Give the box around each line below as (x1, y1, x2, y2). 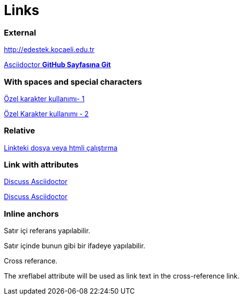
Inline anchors (4, 208, 59, 219)
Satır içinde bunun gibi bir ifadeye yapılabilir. (4, 242, 145, 250)
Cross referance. (4, 257, 58, 265)
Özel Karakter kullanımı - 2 (4, 109, 89, 118)
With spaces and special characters (4, 76, 142, 87)
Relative (4, 126, 35, 136)
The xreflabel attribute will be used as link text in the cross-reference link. (4, 272, 240, 280)
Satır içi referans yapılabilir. (4, 226, 90, 235)
